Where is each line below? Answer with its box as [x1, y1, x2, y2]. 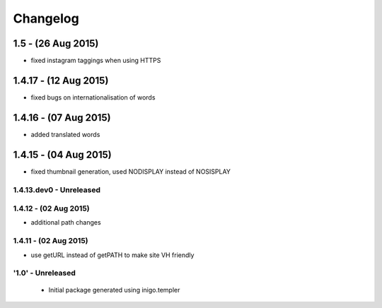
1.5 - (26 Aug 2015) [13, 37, 99, 49]
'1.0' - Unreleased [13, 268, 76, 278]
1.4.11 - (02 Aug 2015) [13, 236, 88, 246]
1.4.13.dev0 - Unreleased [13, 184, 100, 194]
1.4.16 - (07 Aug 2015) [13, 112, 111, 124]
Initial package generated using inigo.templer [48, 285, 180, 294]
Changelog [13, 11, 79, 26]
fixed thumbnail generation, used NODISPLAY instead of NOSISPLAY [30, 167, 231, 176]
